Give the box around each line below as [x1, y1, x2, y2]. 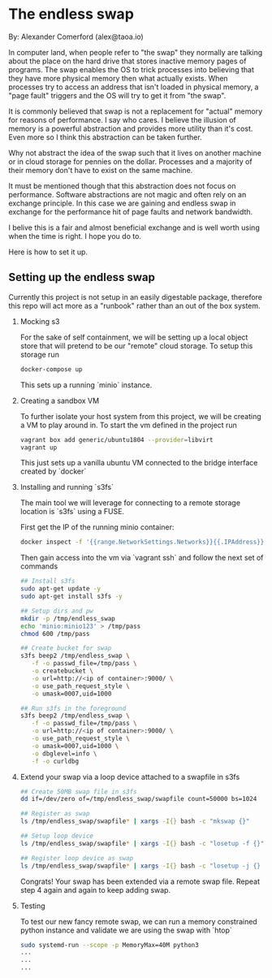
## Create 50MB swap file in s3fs [19, 787, 137, 796]
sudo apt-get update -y [19, 585, 101, 593]
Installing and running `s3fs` [19, 483, 114, 492]
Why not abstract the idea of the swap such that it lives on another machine [8, 148, 262, 158]
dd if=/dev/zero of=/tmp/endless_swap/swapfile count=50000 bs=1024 [19, 795, 257, 803]
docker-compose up [19, 365, 83, 374]
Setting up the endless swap [8, 270, 156, 284]
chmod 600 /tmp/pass [19, 630, 90, 638]
